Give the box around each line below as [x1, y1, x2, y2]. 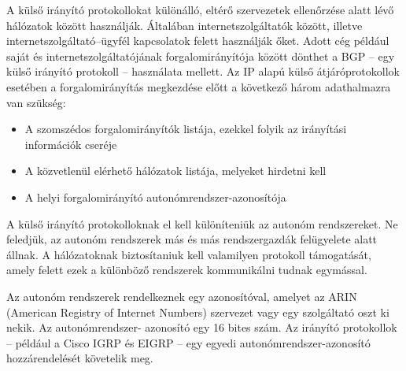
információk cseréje [24, 135, 117, 152]
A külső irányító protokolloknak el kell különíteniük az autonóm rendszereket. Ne [6, 215, 398, 232]
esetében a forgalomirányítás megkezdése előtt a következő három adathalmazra [6, 78, 391, 95]
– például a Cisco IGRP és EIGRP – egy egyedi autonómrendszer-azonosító [6, 334, 371, 351]
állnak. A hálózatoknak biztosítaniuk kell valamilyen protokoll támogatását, [6, 246, 371, 262]
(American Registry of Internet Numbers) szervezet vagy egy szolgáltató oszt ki [6, 303, 389, 320]
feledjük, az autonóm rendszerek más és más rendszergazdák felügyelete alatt [6, 231, 378, 247]
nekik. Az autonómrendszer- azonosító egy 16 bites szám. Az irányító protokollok [6, 319, 397, 336]
